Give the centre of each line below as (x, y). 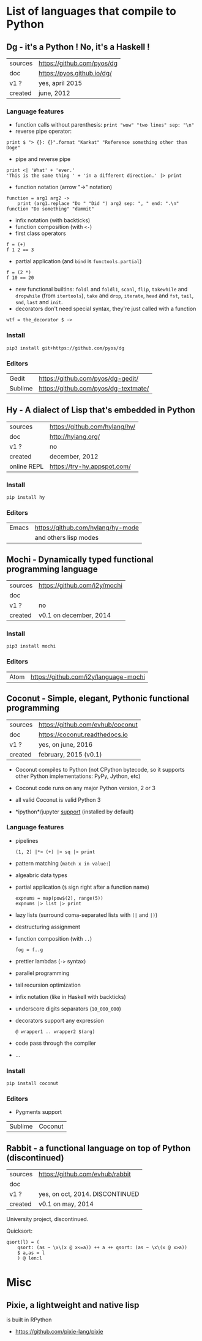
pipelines (27, 840)
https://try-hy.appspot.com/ (90, 466)
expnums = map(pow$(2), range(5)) (59, 898)
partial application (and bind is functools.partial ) (78, 261)
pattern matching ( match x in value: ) (63, 863)
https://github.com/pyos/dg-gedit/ (89, 378)
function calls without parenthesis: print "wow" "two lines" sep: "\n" (105, 125)
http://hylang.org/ (75, 436)
